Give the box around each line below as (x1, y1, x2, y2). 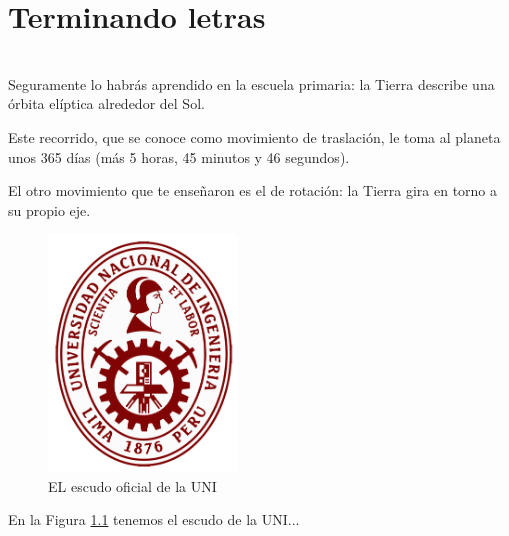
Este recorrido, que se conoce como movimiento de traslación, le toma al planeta (8, 126, 501, 147)
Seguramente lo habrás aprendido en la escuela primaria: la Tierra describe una (8, 73, 495, 94)
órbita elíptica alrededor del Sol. (8, 93, 205, 114)
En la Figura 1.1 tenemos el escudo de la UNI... (8, 509, 300, 530)
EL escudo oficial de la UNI (48, 475, 217, 496)
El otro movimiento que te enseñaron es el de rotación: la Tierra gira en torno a (8, 180, 498, 201)
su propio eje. (8, 199, 91, 220)
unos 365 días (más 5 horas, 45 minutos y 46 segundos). (8, 146, 350, 167)
